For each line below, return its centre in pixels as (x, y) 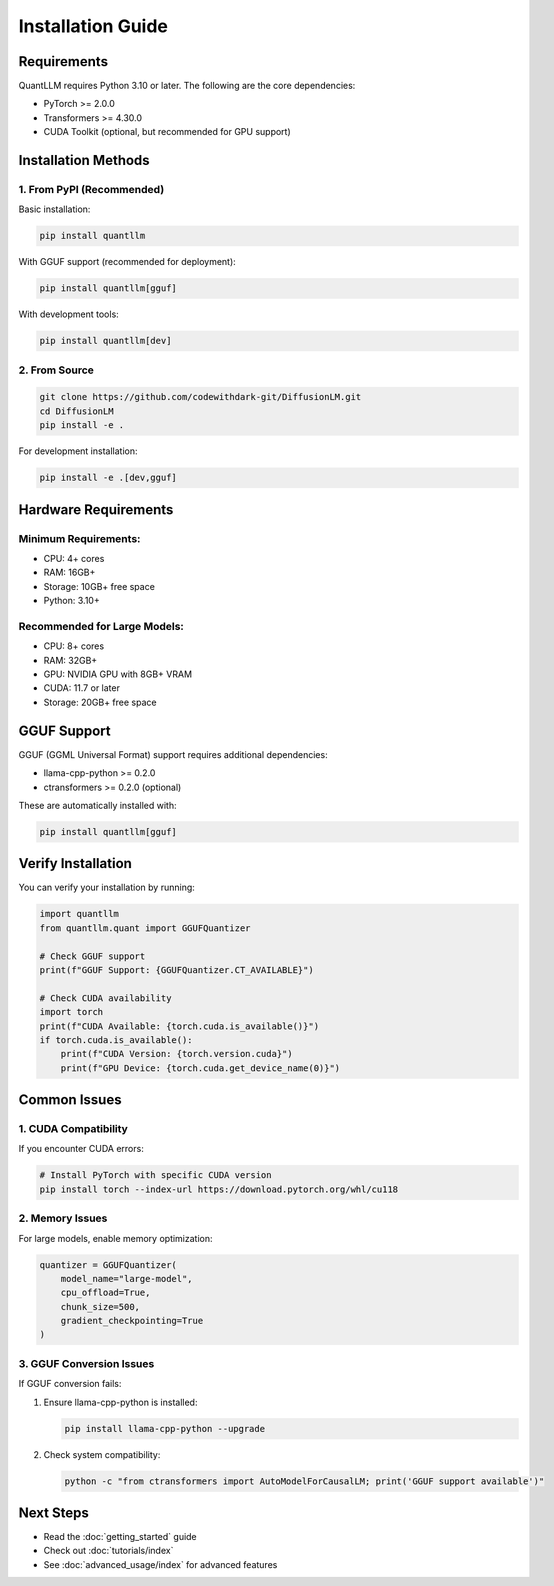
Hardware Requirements (96, 509)
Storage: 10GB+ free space (99, 586)
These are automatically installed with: (97, 805)
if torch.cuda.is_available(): (116, 1039)
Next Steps (53, 1512)
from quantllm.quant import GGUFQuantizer (145, 928)
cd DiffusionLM (76, 411)
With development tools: (68, 314)
